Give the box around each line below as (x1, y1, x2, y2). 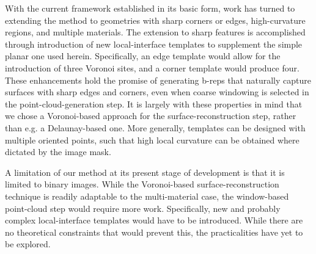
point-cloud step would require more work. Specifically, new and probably (5, 201, 281, 214)
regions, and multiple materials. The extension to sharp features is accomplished (5, 26, 306, 38)
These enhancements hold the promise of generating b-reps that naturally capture (5, 73, 312, 86)
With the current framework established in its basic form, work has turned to (5, 2, 295, 14)
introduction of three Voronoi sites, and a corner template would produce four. (5, 61, 299, 74)
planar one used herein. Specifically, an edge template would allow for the (5, 49, 281, 62)
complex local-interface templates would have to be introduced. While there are (5, 214, 303, 227)
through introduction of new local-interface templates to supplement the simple (5, 37, 303, 50)
